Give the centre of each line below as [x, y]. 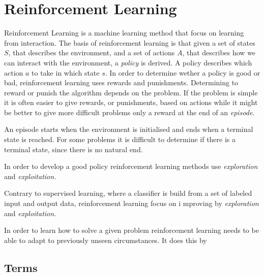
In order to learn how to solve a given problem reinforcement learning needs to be [131, 230]
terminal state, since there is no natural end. [74, 149]
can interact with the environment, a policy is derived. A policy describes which [128, 62]
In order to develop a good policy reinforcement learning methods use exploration [131, 166]
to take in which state [66, 72]
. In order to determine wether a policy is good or [183, 72]
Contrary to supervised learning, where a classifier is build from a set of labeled [128, 193]
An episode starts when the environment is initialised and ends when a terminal [129, 129]
